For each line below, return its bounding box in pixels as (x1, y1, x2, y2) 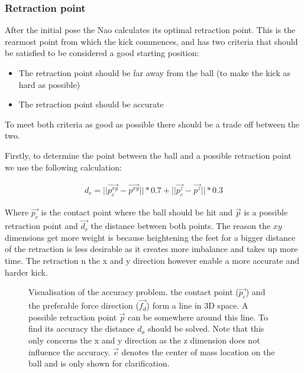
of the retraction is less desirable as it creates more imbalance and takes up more (5, 243, 298, 255)
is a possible (244, 206, 288, 218)
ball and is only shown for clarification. (28, 357, 170, 369)
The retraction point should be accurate (18, 98, 164, 110)
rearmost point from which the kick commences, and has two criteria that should (5, 35, 298, 47)
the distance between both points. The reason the (90, 220, 271, 232)
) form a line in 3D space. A (146, 299, 248, 312)
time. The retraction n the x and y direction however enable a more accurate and (5, 254, 299, 267)
